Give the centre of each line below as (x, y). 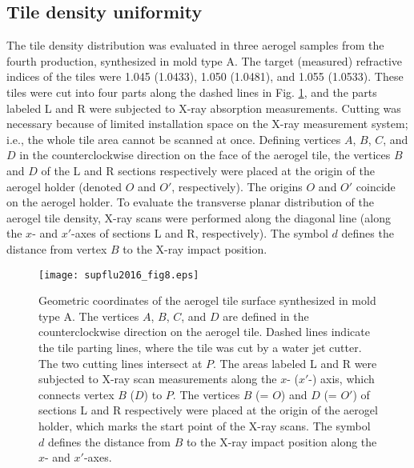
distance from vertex (57, 248)
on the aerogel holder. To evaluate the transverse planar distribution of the (190, 202)
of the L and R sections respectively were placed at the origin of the (208, 170)
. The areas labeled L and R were (295, 363)
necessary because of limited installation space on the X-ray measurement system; (207, 124)
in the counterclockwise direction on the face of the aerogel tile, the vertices (205, 155)
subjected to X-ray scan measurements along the (158, 379)
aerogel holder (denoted (64, 186)
